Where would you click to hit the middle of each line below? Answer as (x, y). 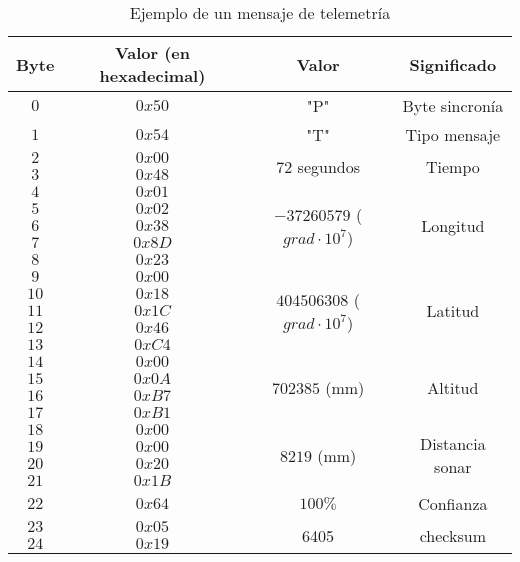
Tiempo (452, 166)
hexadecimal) (152, 75)
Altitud (453, 387)
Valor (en (152, 52)
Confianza (453, 503)
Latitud (453, 310)
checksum (452, 535)
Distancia (453, 443)
